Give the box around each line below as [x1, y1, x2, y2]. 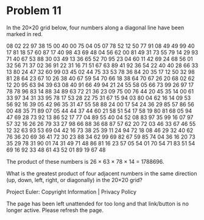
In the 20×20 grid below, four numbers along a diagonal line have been [6, 24, 185, 31]
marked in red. [6, 30, 43, 37]
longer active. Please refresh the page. [6, 206, 104, 214]
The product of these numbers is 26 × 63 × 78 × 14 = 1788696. [6, 158, 164, 165]
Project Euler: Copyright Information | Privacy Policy [6, 188, 137, 196]
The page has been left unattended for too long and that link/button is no [6, 200, 189, 207]
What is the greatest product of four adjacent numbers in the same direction [6, 169, 197, 177]
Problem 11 [6, 4, 62, 18]
